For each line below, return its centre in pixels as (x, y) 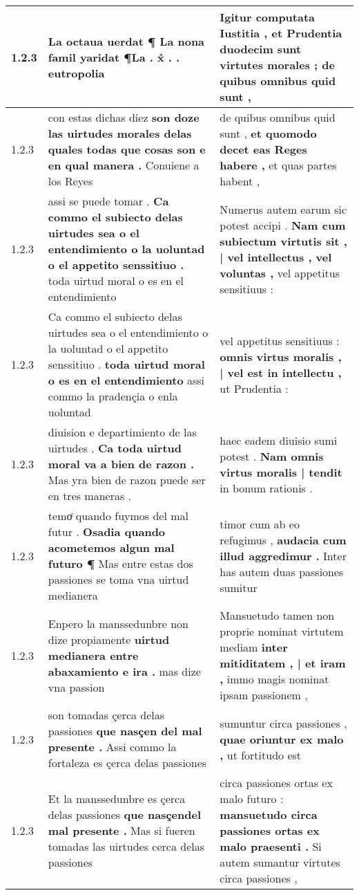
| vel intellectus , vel (276, 257)
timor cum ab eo (260, 524)
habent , (240, 181)
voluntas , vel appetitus (280, 273)
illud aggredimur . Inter (283, 555)
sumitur (239, 587)
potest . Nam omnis (272, 456)
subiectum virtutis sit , (283, 241)
